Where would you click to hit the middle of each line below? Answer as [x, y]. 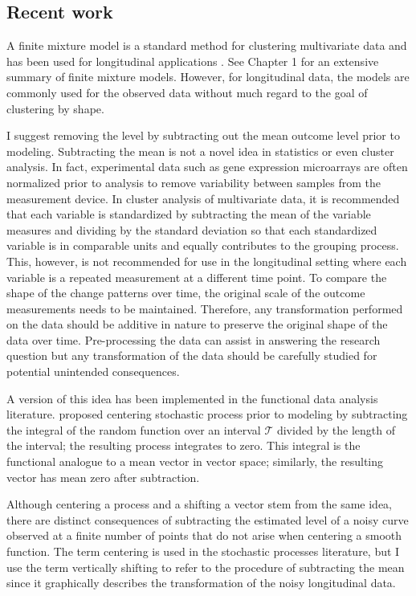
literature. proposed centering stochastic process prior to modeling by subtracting [207, 414]
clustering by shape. [55, 108]
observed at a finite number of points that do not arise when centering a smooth [204, 535]
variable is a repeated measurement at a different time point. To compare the [197, 277]
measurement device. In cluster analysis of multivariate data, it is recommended [203, 198]
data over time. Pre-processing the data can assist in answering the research [194, 339]
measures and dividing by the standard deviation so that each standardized [192, 229]
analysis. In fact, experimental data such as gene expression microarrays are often [207, 167]
